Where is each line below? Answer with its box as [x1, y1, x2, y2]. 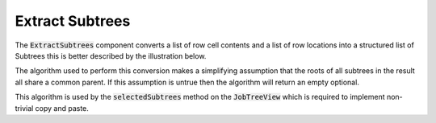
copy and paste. [35, 103, 89, 113]
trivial [15, 103, 34, 113]
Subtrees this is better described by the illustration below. [15, 51, 207, 60]
